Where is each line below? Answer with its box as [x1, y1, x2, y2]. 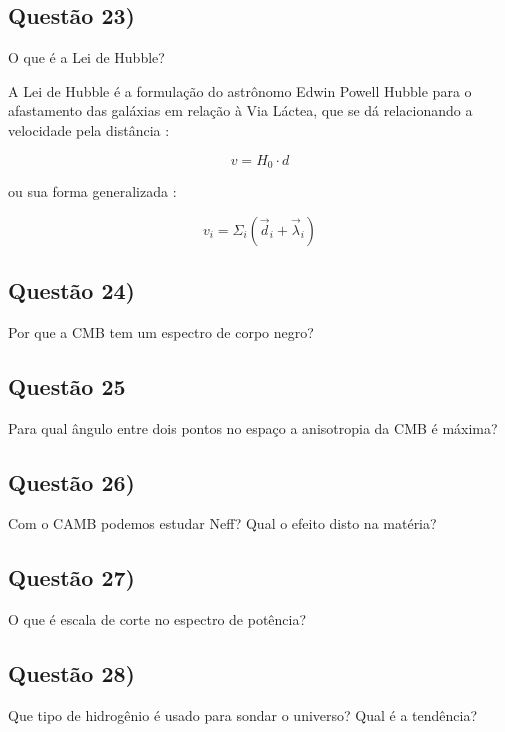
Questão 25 [8, 370, 126, 401]
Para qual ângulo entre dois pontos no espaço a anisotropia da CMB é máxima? [8, 417, 498, 438]
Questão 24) [8, 275, 135, 306]
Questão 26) [8, 466, 135, 497]
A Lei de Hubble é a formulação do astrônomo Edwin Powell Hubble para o [8, 80, 472, 101]
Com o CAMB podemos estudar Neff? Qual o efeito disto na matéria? [8, 513, 437, 534]
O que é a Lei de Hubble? [8, 47, 165, 68]
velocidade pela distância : [8, 119, 170, 140]
